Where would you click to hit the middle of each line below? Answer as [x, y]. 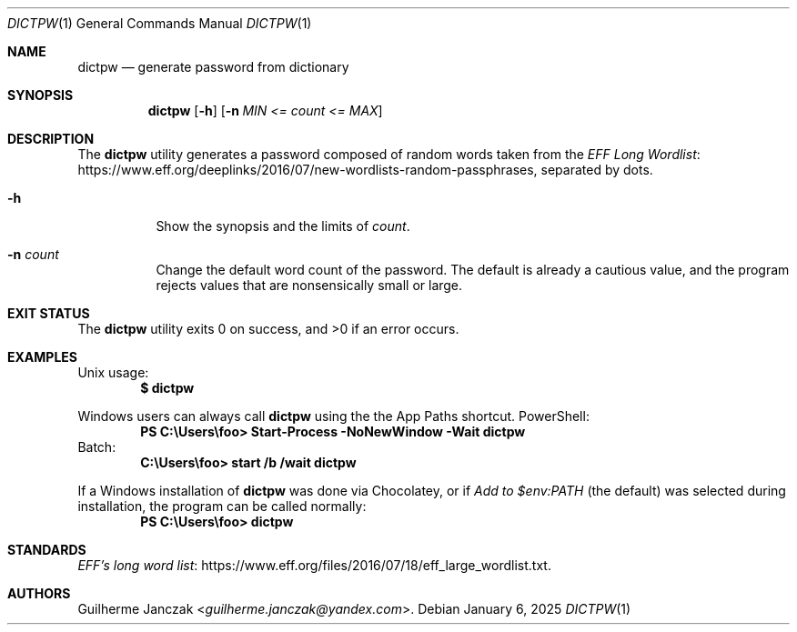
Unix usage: [113, 372]
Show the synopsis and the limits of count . [283, 226]
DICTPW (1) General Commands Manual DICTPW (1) [160, 23]
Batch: [97, 447]
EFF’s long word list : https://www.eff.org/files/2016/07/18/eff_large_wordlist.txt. [314, 565]
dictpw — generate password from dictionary [213, 67]
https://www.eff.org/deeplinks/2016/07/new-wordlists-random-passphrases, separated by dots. [365, 170]
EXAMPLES [42, 357]
